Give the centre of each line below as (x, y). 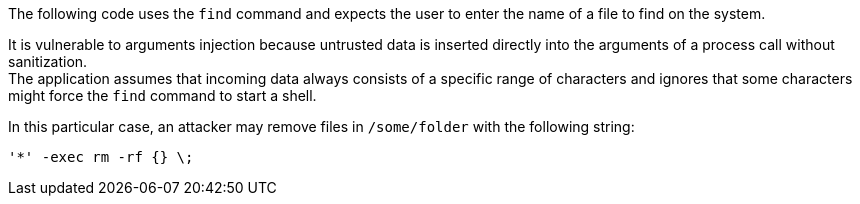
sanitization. (48, 61)
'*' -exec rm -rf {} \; (101, 157)
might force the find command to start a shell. (162, 95)
